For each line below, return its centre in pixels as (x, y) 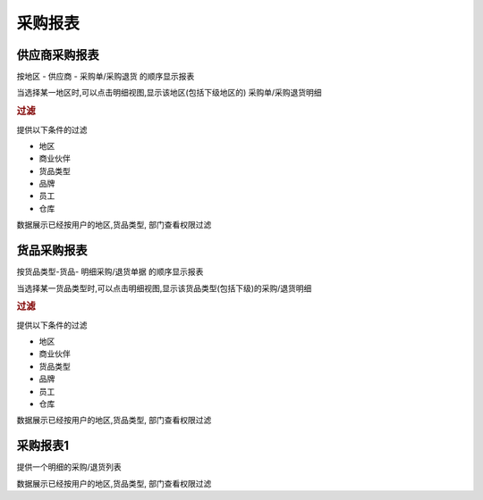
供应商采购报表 (58, 55)
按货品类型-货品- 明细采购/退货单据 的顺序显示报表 (110, 271)
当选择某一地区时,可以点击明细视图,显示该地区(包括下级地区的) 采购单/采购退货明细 (169, 93)
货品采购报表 (52, 250)
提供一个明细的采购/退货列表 (69, 467)
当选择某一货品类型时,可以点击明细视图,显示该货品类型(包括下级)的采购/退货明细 (164, 288)
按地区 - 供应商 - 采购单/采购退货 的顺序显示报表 (106, 77)
